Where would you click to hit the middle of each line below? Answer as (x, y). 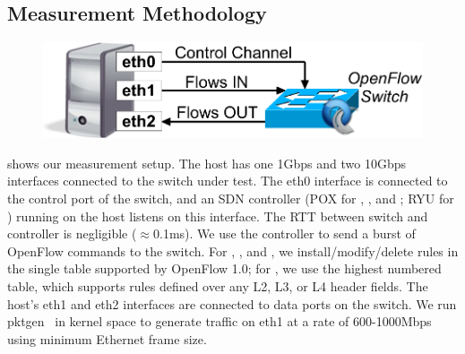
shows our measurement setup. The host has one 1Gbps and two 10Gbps (207, 163)
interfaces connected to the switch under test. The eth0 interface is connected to (228, 181)
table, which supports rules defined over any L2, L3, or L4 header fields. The (218, 286)
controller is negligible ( (72, 233)
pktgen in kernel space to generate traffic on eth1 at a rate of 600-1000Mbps (220, 321)
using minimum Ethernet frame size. (107, 338)
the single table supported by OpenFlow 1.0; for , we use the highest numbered (224, 268)
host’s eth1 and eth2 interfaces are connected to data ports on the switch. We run (232, 303)
